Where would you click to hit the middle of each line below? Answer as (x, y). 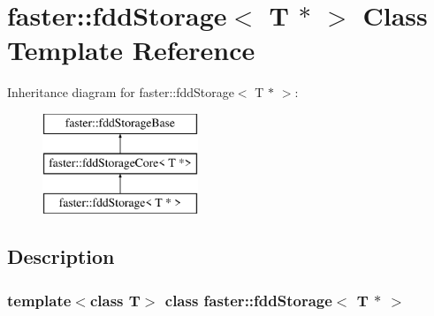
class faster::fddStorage (248, 300)
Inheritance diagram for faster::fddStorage (121, 92)
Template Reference (131, 50)
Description (61, 256)
